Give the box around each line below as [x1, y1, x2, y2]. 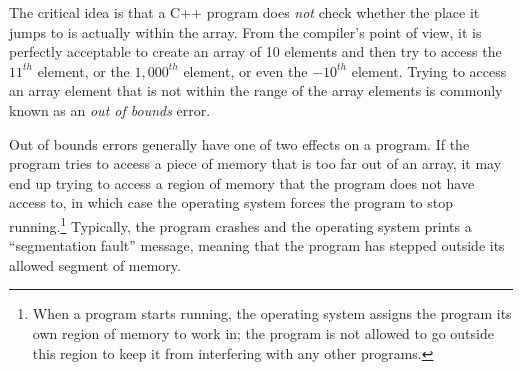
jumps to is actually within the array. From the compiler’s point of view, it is [9, 21, 482, 42]
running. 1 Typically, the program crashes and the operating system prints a [9, 212, 472, 236]
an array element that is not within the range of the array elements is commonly [9, 80, 503, 101]
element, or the [37, 60, 130, 81]
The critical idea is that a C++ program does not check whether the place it [9, 2, 480, 22]
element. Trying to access [351, 60, 507, 81]
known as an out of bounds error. [9, 99, 211, 120]
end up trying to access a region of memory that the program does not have [9, 172, 475, 193]
